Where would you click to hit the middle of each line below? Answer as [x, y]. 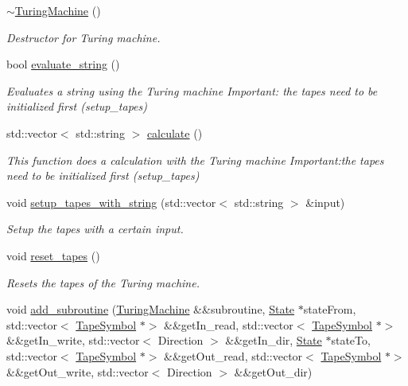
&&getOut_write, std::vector [78, 371]
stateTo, [351, 340]
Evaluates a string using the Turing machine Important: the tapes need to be [192, 90]
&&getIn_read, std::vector [229, 324]
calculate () [175, 133]
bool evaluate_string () [63, 64]
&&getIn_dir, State [274, 340]
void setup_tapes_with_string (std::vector [111, 202]
